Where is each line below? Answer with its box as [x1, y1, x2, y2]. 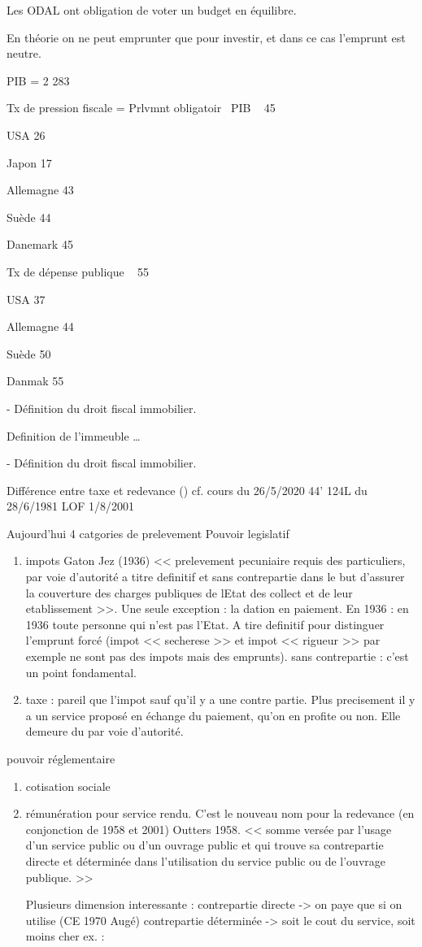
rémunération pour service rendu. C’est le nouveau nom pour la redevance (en [25, 805, 415, 822]
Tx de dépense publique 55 [7, 263, 150, 280]
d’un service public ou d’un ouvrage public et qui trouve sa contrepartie [25, 836, 384, 854]
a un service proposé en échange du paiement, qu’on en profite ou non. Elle [25, 706, 401, 723]
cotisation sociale [25, 777, 111, 794]
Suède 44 [7, 208, 51, 225]
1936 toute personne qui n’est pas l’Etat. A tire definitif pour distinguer [25, 615, 385, 632]
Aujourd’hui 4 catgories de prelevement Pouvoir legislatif [7, 524, 289, 541]
